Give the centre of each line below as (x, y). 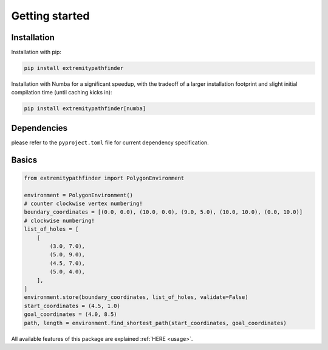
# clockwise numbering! (60, 220)
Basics (24, 160)
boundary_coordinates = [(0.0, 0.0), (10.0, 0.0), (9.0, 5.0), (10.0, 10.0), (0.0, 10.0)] (163, 212)
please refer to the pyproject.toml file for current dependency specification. (110, 142)
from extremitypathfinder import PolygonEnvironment (104, 178)
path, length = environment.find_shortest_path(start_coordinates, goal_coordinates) (155, 323)
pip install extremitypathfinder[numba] (85, 109)
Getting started (50, 16)
